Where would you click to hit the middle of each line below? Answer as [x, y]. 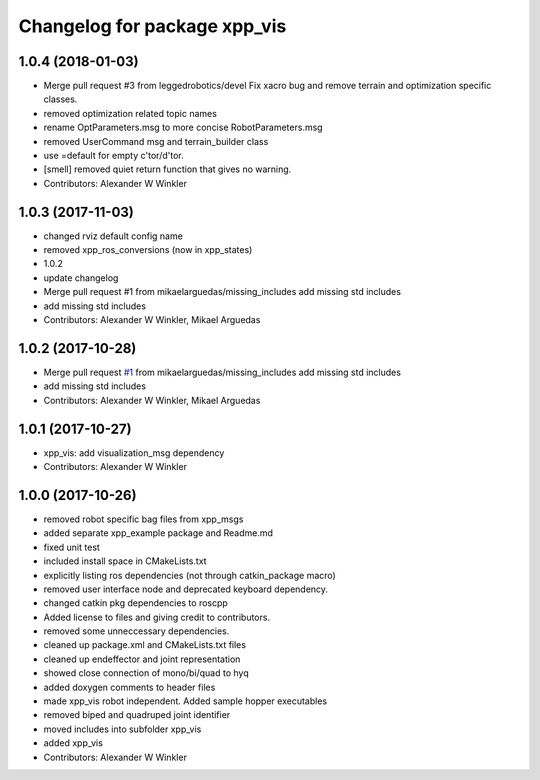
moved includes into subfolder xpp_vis [122, 729]
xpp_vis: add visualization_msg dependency [134, 452]
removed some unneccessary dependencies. [136, 631]
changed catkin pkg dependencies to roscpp [136, 603]
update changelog [81, 277]
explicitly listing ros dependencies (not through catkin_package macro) [190, 575]
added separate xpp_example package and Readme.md [158, 533]
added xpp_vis [73, 743]
